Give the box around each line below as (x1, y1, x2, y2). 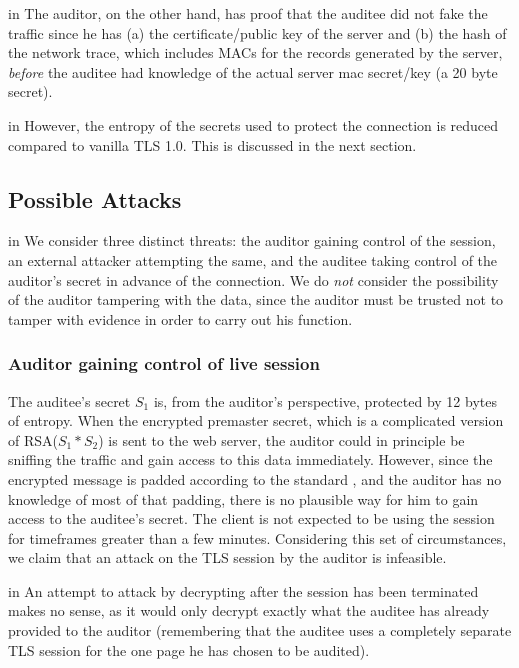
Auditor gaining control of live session (8, 351, 320, 376)
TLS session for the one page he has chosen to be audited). (8, 639, 370, 660)
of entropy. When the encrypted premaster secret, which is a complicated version (8, 410, 504, 431)
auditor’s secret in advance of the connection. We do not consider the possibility (8, 269, 499, 290)
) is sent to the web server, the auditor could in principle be (98, 429, 465, 450)
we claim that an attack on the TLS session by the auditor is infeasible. (8, 547, 447, 568)
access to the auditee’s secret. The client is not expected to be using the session (8, 508, 495, 529)
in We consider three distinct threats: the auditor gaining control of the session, (8, 230, 496, 251)
